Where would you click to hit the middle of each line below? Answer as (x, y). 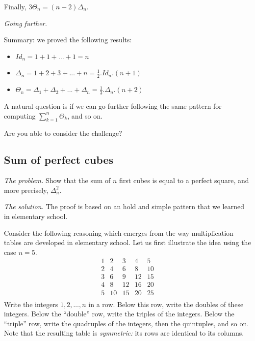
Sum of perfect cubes (59, 160)
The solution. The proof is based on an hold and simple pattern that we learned (124, 206)
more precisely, (26, 190)
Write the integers (31, 304)
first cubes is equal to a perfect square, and (184, 180)
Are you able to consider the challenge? (63, 133)
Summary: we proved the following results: (68, 40)
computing (20, 115)
